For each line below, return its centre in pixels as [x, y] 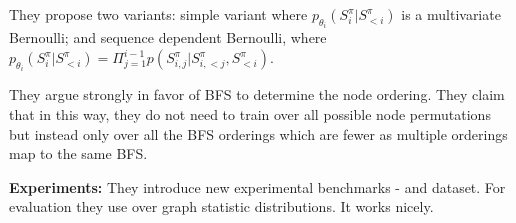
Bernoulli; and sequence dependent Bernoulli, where [168, 37]
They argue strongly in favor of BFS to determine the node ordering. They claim [257, 94]
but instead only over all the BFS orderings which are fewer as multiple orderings [258, 133]
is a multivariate [451, 14]
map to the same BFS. [78, 153]
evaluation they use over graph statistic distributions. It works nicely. [221, 206]
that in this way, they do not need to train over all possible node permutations [250, 114]
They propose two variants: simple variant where [158, 14]
